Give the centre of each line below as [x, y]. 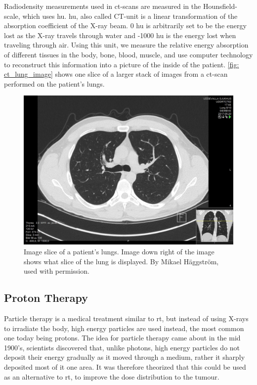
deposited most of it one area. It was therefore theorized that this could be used [125, 366]
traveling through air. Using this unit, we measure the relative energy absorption [126, 45]
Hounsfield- [220, 6]
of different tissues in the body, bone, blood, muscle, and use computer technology [128, 54]
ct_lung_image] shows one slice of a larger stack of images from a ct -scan [116, 74]
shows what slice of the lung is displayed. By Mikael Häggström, [121, 261]
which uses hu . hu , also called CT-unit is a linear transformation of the [130, 16]
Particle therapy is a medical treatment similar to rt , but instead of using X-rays [126, 318]
